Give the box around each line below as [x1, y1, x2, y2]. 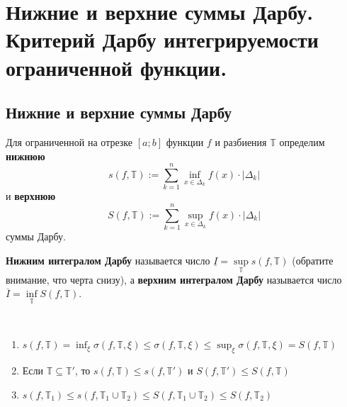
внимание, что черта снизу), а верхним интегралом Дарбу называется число [6, 272, 342, 286]
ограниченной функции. [6, 52, 227, 82]
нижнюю [6, 148, 45, 163]
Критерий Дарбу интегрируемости [6, 25, 319, 54]
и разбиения [215, 134, 267, 149]
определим [279, 134, 325, 149]
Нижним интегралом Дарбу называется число [6, 252, 210, 267]
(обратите [292, 252, 334, 267]
